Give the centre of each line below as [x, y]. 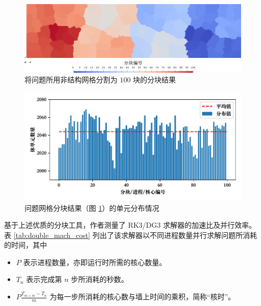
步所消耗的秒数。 [100, 279]
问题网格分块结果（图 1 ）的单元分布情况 [92, 207]
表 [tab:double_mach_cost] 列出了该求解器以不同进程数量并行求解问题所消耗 [131, 235]
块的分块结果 [155, 80]
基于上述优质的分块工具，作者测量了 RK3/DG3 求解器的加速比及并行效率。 [130, 225]
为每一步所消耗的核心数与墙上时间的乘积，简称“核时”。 [143, 297]
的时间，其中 [26, 245]
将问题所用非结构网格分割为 [71, 80]
